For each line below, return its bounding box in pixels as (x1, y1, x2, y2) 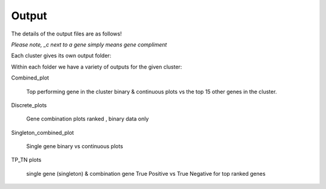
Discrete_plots (11, 101, 47, 108)
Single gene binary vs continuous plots (26, 143, 123, 150)
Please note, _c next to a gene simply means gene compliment (11, 41, 167, 48)
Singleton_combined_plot (11, 129, 74, 136)
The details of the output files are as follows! (11, 30, 122, 37)
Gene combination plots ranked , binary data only (26, 115, 149, 123)
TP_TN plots (11, 156, 42, 164)
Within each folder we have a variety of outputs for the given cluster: (11, 63, 182, 70)
